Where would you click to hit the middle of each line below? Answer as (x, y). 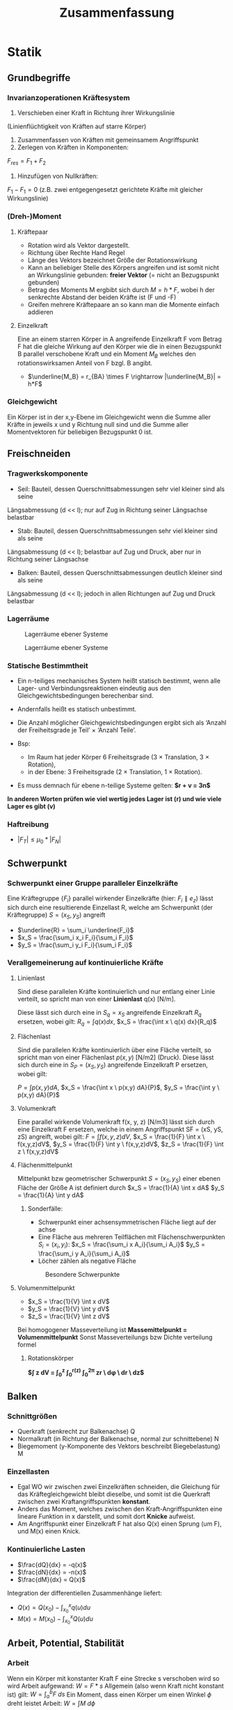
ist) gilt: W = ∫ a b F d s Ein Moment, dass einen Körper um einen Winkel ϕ (110, 1695)
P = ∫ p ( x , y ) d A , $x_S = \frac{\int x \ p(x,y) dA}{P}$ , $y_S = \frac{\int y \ (118, 1088)
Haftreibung (28, 824)
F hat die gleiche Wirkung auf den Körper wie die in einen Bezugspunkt (119, 346)
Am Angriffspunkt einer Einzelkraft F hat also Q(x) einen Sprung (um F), (119, 1524)
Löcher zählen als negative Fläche (87, 1261)
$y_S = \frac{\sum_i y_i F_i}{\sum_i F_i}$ (75, 945)
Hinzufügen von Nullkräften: (58, 176)
